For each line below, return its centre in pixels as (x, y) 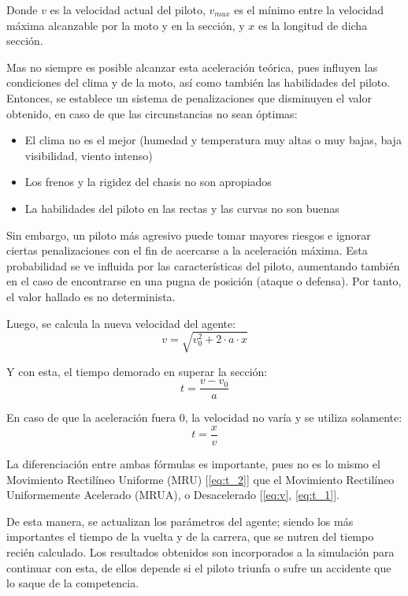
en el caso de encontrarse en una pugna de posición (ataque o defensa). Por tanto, (204, 281)
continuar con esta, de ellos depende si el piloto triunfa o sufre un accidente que (199, 567)
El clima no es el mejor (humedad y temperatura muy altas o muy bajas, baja (213, 140)
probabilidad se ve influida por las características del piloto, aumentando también (203, 265)
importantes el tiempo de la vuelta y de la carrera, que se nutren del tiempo (190, 536)
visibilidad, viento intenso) (89, 155)
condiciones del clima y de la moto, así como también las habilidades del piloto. (198, 82)
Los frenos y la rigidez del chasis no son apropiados (148, 182)
